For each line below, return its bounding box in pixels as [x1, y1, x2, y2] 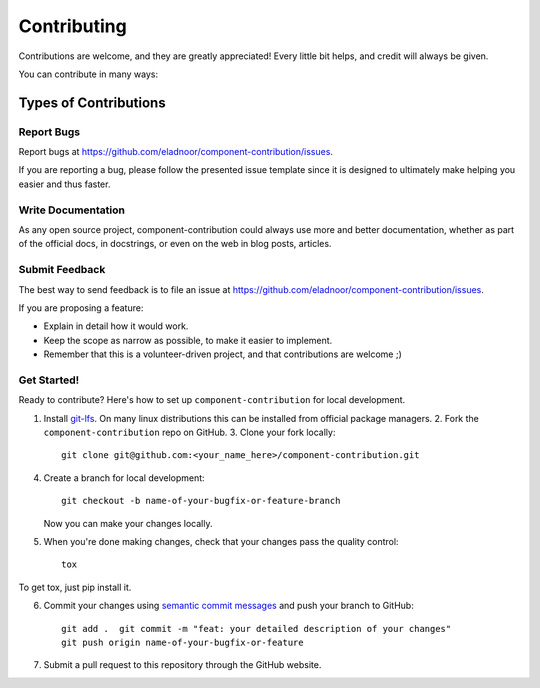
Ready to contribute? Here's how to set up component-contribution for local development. [18, 394, 406, 406]
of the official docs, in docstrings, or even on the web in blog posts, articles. [18, 238, 332, 250]
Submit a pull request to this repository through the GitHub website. [43, 659, 322, 671]
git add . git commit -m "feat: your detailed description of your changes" [61, 623, 452, 634]
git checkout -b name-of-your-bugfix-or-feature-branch [61, 495, 341, 507]
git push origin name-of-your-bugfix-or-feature [61, 636, 304, 648]
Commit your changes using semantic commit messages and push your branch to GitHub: [43, 600, 414, 612]
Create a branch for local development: [43, 471, 205, 484]
